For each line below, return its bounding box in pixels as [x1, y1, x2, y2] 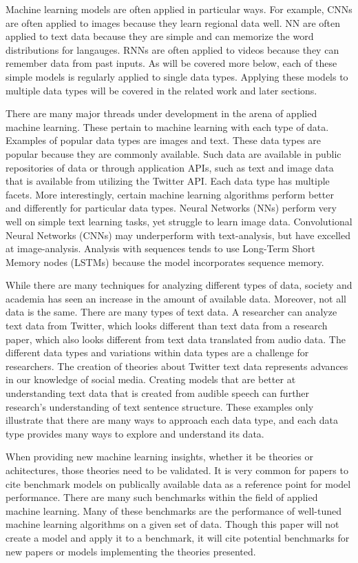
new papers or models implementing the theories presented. [6, 544, 256, 558]
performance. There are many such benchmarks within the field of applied [6, 490, 318, 504]
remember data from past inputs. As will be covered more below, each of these [6, 56, 337, 70]
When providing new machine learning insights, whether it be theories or [6, 449, 313, 464]
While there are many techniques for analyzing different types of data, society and [6, 278, 352, 292]
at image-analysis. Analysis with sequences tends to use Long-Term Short [6, 241, 316, 256]
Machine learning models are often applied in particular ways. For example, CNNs [6, 2, 352, 16]
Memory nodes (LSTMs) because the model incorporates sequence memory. [6, 254, 324, 269]
